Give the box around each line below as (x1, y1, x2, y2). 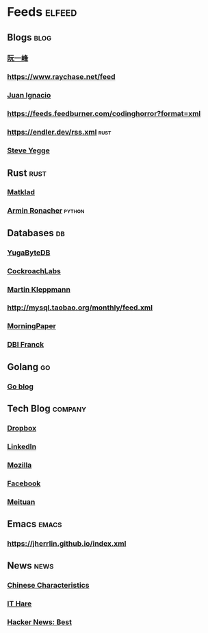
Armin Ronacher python (7, 206, 85, 216)
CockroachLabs (7, 266, 62, 275)
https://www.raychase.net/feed (7, 72, 116, 82)
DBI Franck (7, 340, 44, 349)
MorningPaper (7, 321, 56, 331)
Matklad (7, 187, 36, 197)
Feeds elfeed (7, 4, 77, 20)
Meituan (7, 497, 36, 507)
